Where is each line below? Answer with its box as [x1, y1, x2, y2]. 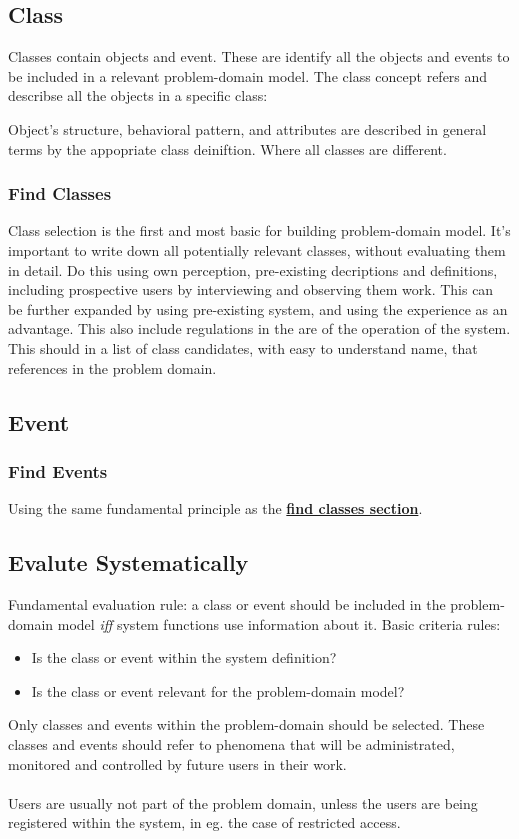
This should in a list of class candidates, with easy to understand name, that [8, 337, 478, 358]
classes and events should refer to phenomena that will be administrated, [8, 733, 455, 754]
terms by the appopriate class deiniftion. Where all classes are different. [8, 138, 447, 159]
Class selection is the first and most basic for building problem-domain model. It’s [8, 220, 511, 241]
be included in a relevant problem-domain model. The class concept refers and [8, 65, 488, 86]
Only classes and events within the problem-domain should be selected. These [8, 714, 485, 735]
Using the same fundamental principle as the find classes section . [8, 498, 423, 519]
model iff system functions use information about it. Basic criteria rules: [57, 613, 501, 634]
